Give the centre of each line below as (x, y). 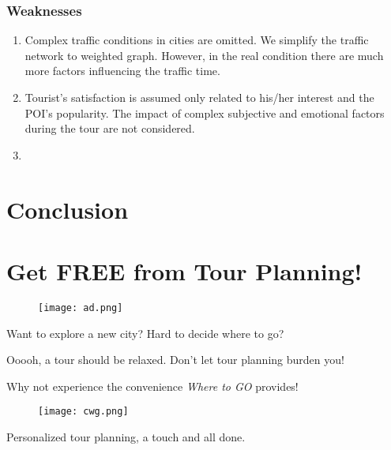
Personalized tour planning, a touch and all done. (126, 436)
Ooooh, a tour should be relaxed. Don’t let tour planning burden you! (175, 360)
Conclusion (68, 209)
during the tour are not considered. (110, 128)
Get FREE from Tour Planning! (184, 270)
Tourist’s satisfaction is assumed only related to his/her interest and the (199, 97)
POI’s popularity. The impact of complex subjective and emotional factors (205, 112)
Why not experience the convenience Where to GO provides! (152, 386)
